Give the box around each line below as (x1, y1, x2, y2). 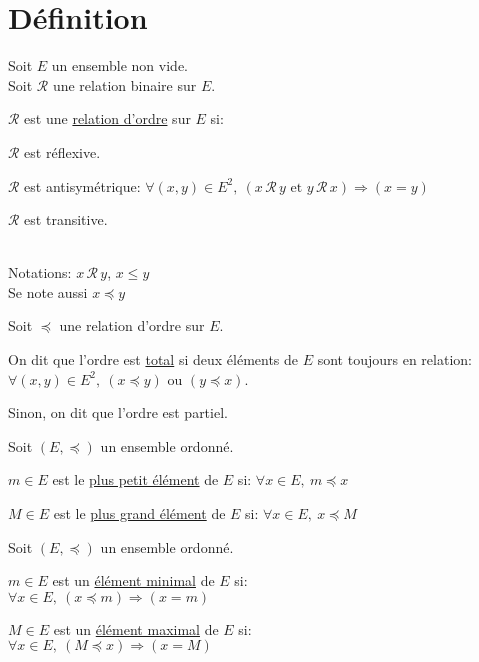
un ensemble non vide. (51, 55, 188, 76)
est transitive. (24, 209, 108, 230)
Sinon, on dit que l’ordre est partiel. (8, 402, 228, 423)
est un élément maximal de (53, 618, 219, 639)
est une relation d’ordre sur (24, 108, 191, 129)
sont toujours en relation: (317, 349, 472, 370)
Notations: (8, 262, 72, 283)
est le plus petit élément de (52, 469, 219, 490)
